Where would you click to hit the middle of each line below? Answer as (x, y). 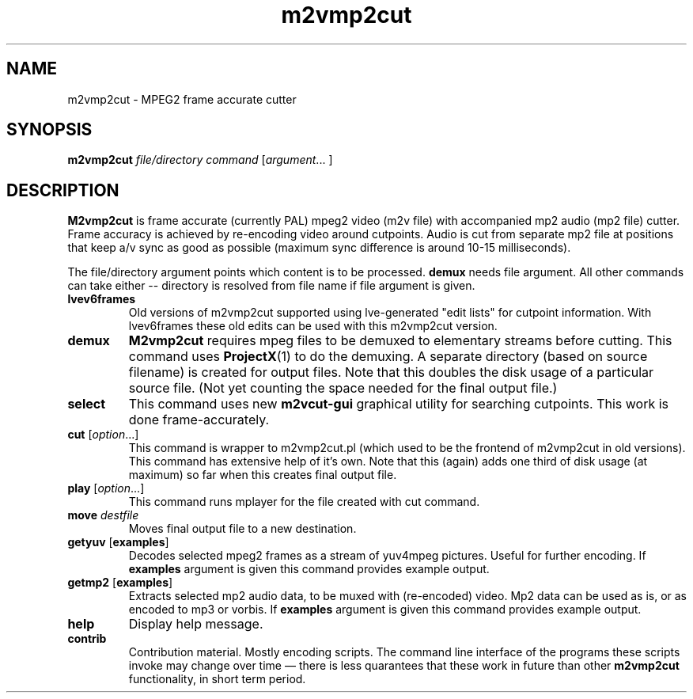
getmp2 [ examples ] (120, 583)
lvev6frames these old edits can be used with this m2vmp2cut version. (313, 326)
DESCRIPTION (63, 190)
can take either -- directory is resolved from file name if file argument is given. (271, 286)
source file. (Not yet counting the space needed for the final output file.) (343, 388)
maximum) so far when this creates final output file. (263, 475)
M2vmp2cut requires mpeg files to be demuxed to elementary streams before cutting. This (400, 341)
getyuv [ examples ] (118, 542)
